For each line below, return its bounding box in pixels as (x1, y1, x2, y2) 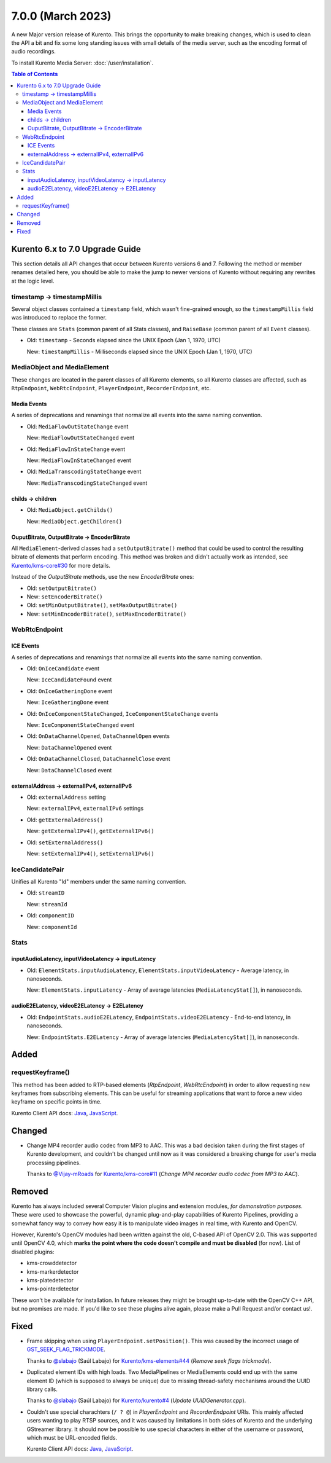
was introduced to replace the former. (11, 314, 107, 321)
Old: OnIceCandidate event (26, 665, 100, 672)
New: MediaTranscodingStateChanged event (26, 479, 148, 487)
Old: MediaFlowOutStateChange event (26, 423, 129, 430)
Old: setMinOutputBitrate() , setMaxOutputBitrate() (26, 602, 178, 609)
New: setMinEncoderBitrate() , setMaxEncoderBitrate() (26, 610, 187, 618)
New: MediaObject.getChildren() (26, 517, 123, 525)
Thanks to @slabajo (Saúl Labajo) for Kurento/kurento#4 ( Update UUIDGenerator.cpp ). (26, 1397, 246, 1404)
